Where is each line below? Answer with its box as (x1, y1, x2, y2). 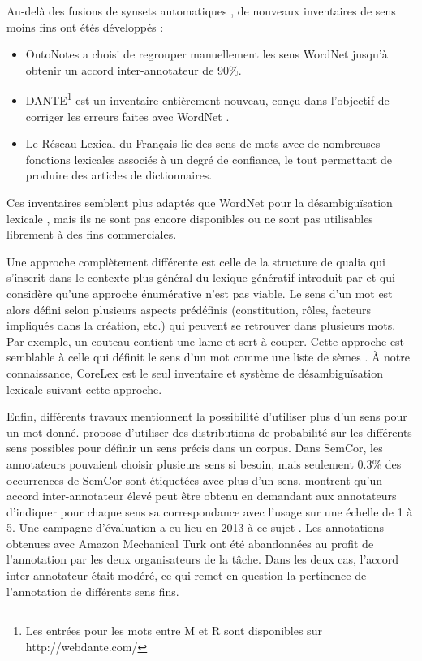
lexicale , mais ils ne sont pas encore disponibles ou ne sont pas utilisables (6, 210, 373, 227)
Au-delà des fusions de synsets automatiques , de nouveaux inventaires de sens (6, 2, 396, 19)
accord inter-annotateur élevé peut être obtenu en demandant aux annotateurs (6, 487, 397, 504)
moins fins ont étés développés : (6, 18, 164, 35)
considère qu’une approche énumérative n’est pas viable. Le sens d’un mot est (6, 284, 393, 301)
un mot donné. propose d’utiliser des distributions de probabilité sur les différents (6, 423, 412, 440)
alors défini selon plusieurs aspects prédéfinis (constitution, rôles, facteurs (6, 300, 371, 318)
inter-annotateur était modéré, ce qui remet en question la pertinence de (6, 567, 367, 584)
